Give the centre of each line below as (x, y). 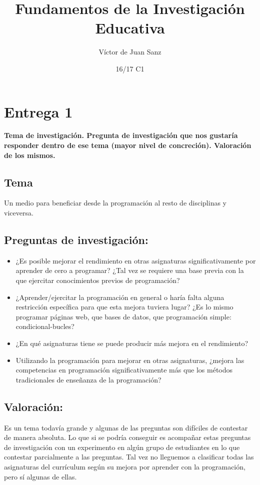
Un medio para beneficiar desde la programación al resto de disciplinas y (115, 203)
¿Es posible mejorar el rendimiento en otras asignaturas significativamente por (136, 260)
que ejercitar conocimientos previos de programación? (98, 280)
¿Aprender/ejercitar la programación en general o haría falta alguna (120, 297)
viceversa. (19, 213)
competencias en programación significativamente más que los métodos (124, 370)
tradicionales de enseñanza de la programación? (88, 379)
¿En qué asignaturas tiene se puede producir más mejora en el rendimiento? (132, 343)
